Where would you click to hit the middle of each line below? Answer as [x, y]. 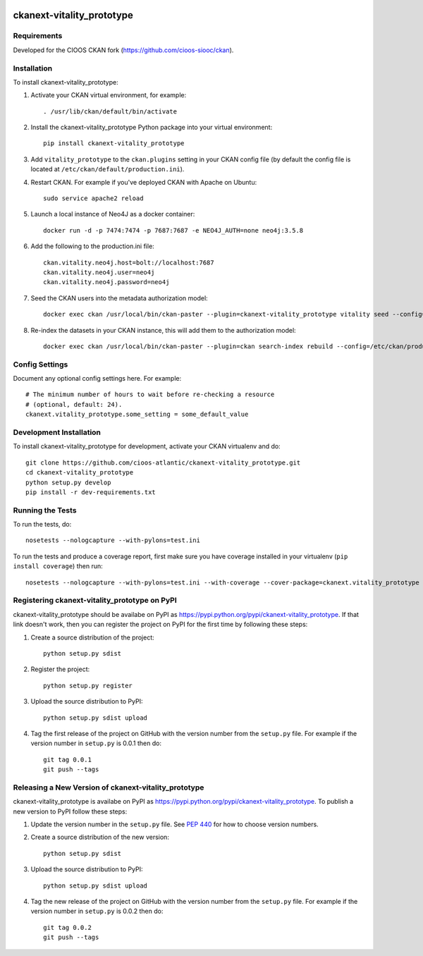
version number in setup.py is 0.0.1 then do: [96, 743]
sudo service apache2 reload [93, 198]
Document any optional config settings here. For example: [97, 379]
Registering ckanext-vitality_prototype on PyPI [95, 601]
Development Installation [57, 432]
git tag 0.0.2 [67, 927]
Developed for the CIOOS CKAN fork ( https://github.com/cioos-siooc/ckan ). [123, 50]
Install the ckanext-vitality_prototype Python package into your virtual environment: [152, 128]
